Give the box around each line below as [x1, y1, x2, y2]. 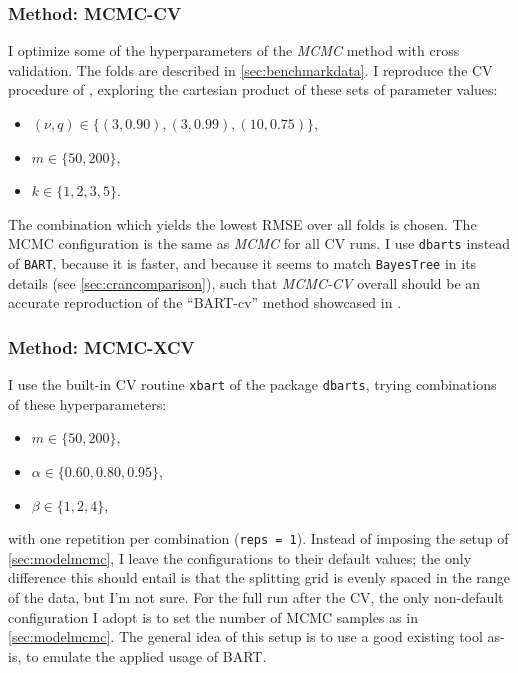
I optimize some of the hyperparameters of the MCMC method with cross [8, 40, 460, 61]
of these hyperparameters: [8, 393, 167, 414]
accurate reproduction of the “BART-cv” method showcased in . [8, 292, 402, 313]
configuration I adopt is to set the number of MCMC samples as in [8, 606, 418, 627]
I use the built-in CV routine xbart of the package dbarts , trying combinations [8, 374, 497, 395]
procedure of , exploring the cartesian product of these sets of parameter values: [8, 79, 498, 100]
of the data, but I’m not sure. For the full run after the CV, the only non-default [8, 586, 504, 607]
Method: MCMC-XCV [8, 334, 195, 359]
